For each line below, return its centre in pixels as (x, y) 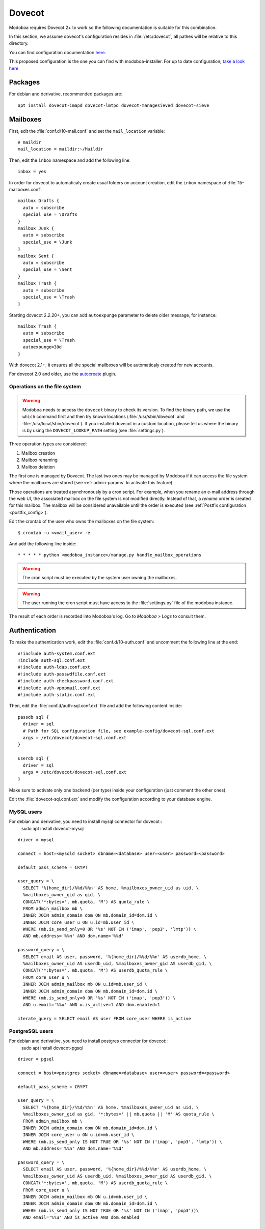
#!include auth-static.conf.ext (57, 695)
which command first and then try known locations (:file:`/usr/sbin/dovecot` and (104, 417)
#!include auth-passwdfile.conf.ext (62, 674)
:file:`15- (236, 182)
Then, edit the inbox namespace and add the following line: (70, 160)
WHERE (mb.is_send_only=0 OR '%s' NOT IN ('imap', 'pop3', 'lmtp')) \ (109, 929)
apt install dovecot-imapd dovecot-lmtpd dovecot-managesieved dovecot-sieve (114, 105)
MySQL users (26, 812)
